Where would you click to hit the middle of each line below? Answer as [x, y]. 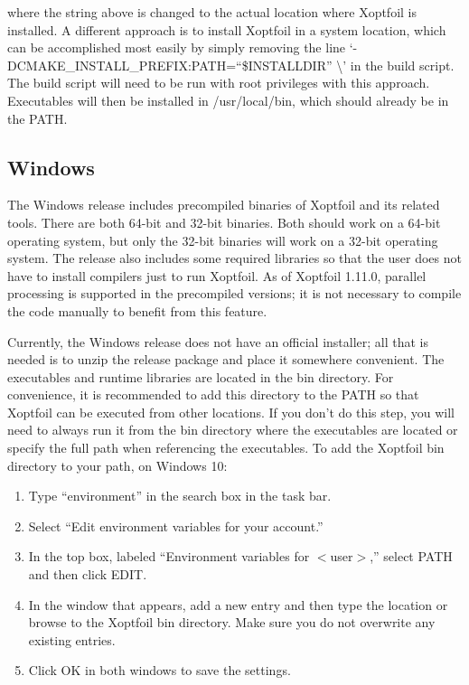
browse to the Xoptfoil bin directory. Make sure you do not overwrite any [232, 622]
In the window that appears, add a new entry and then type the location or [238, 604]
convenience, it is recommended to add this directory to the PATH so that [213, 394]
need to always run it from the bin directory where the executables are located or [233, 430]
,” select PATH [411, 556]
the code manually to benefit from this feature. [137, 310]
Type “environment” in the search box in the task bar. [180, 496]
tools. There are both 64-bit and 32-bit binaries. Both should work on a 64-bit [224, 222]
